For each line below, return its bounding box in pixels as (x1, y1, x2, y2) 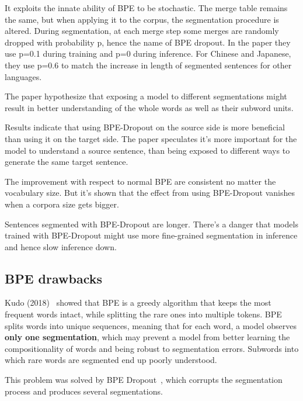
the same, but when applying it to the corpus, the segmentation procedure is (5, 13, 279, 25)
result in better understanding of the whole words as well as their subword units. (5, 101, 294, 113)
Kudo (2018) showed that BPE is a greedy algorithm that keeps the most (5, 296, 271, 309)
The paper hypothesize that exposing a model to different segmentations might (5, 90, 287, 102)
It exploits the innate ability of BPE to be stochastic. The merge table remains (5, 2, 288, 13)
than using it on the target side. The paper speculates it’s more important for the (5, 132, 297, 144)
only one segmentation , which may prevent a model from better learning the (5, 331, 290, 343)
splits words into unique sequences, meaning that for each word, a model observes (5, 319, 297, 331)
